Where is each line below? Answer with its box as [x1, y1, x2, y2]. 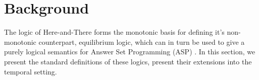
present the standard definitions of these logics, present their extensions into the [4, 56, 252, 66]
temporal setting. [4, 66, 57, 76]
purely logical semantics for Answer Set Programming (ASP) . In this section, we [4, 46, 255, 57]
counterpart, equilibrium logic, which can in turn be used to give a [38, 36, 245, 47]
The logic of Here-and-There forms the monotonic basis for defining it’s [4, 27, 225, 37]
